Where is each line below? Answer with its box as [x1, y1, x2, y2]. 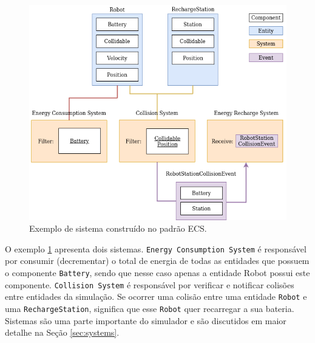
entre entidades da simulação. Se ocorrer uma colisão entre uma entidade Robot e [5, 290, 307, 303]
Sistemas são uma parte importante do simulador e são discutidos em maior [5, 314, 286, 327]
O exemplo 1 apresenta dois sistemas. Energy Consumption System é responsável [5, 242, 307, 255]
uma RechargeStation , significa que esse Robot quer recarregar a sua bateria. [5, 302, 294, 314]
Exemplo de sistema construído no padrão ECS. [29, 222, 207, 235]
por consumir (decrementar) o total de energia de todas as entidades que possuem [5, 254, 310, 267]
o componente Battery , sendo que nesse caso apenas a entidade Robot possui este [5, 266, 310, 279]
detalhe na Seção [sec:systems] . [5, 326, 120, 339]
